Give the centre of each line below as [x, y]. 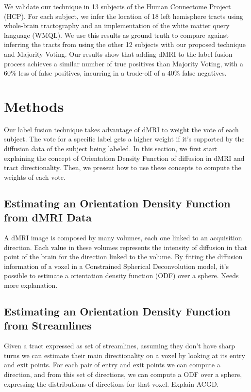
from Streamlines [48, 325]
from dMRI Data [48, 217]
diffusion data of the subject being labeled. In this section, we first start [111, 149]
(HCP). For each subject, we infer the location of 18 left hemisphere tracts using [124, 16]
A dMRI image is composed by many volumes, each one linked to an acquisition [123, 238]
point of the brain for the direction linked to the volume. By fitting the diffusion [123, 257]
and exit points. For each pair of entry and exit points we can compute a [112, 365]
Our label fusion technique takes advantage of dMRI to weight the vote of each [121, 129]
